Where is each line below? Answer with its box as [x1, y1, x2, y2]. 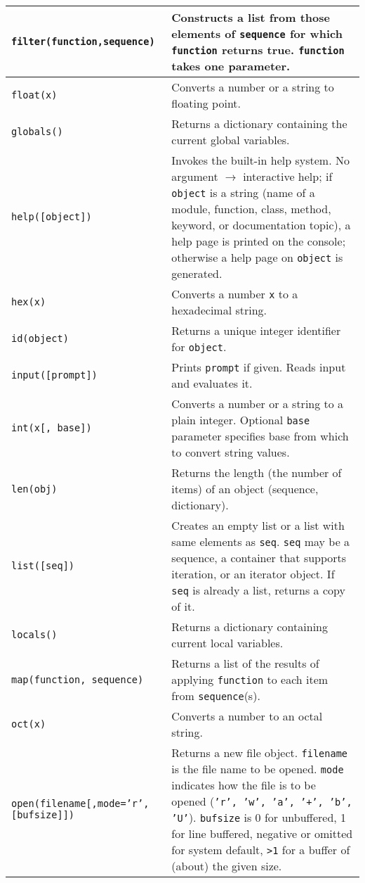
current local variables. [171, 635, 284, 651]
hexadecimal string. [171, 302, 267, 318]
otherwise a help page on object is [171, 249, 343, 265]
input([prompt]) [11, 369, 98, 381]
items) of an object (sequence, [171, 481, 319, 497]
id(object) [11, 333, 69, 344]
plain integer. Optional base [171, 412, 310, 428]
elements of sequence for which [171, 25, 343, 42]
